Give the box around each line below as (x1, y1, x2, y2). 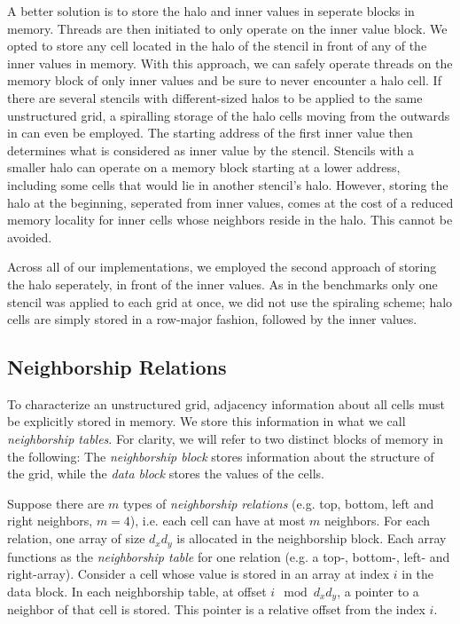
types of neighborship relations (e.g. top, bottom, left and (123, 494, 434, 512)
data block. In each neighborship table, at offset (7, 581, 267, 600)
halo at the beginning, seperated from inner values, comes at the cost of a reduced (7, 193, 454, 211)
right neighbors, (7, 511, 93, 530)
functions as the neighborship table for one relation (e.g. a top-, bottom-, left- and (7, 547, 450, 565)
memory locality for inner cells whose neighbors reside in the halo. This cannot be (7, 210, 453, 229)
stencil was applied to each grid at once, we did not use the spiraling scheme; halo (7, 292, 453, 311)
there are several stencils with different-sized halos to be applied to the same (7, 88, 423, 107)
